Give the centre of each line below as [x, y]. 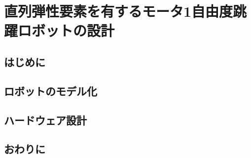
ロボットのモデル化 [51, 91]
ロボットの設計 [66, 30]
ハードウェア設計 [45, 120]
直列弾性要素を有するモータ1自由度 [119, 11]
